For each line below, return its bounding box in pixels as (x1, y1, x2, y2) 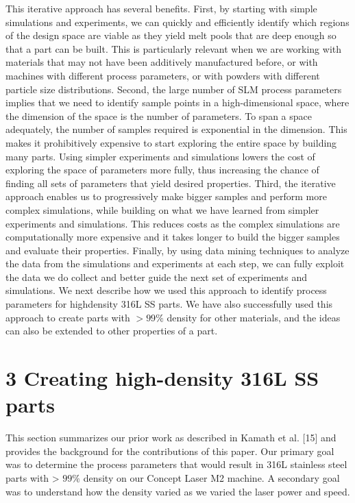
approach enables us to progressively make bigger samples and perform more (5, 189, 327, 204)
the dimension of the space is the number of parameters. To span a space (5, 108, 312, 123)
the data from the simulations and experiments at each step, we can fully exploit (5, 256, 345, 271)
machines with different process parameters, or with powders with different (5, 68, 320, 82)
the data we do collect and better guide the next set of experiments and (5, 269, 308, 284)
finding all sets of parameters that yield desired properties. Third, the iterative (5, 175, 336, 190)
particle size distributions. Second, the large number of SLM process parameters (5, 82, 342, 96)
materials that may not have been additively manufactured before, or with (5, 55, 318, 69)
